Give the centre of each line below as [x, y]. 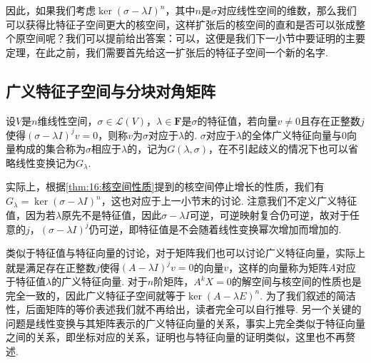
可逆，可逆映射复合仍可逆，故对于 [269, 214]
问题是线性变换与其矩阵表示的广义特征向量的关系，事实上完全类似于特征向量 [185, 323]
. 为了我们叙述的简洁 [308, 295]
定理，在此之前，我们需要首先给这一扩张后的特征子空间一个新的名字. [167, 52]
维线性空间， [67, 120]
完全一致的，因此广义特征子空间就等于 [96, 295]
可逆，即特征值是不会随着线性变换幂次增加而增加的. [220, 229]
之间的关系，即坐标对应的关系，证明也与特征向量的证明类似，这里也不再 [176, 337]
